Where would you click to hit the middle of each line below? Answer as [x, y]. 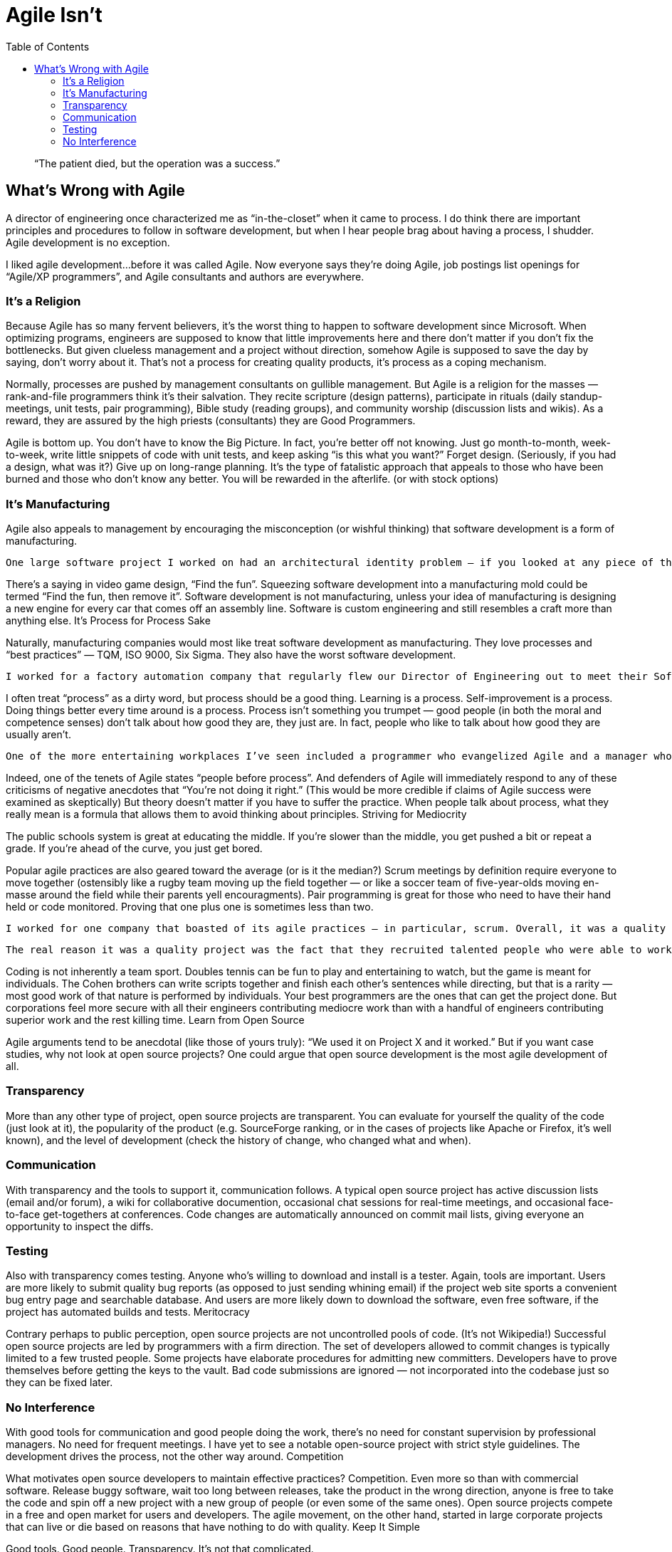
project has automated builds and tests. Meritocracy [128, 1312]
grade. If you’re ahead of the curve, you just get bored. [134, 849]
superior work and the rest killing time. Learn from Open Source [155, 1020]
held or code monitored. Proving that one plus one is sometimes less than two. [190, 907]
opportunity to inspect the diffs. [80, 1226]
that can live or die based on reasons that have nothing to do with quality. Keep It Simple [213, 1527]
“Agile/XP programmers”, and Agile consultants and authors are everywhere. [185, 276]
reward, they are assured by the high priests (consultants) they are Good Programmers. [211, 421]
